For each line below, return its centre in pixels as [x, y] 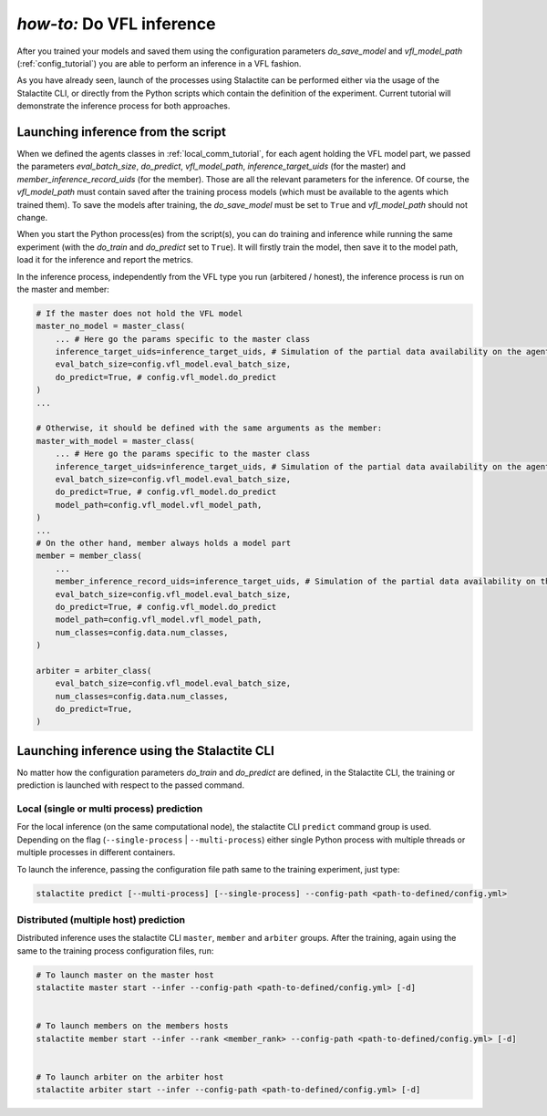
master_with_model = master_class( [115, 441]
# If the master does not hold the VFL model [139, 313]
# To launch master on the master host [125, 975]
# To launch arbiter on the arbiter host [130, 1077]
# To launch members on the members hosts [132, 1026]
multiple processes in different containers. [96, 852]
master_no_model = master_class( [111, 326]
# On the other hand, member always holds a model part [164, 543]
